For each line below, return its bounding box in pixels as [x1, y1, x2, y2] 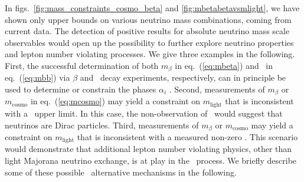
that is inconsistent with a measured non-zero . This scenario [77, 130, 298, 143]
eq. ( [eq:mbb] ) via [5, 71, 70, 84]
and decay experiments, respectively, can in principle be [80, 71, 286, 84]
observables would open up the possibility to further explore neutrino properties [5, 36, 294, 48]
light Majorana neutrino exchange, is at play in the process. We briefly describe [5, 154, 297, 167]
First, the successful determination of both [5, 59, 159, 71]
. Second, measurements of [169, 83, 265, 95]
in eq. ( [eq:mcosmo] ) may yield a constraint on [30, 95, 201, 107]
